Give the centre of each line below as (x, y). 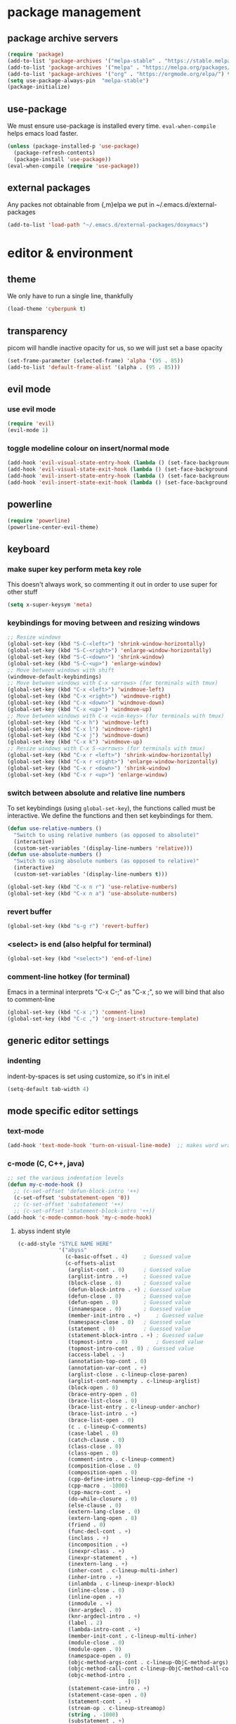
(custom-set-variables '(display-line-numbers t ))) (91, 874)
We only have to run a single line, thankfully (70, 296)
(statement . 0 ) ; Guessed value (129, 1329)
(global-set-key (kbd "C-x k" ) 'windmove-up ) (75, 742)
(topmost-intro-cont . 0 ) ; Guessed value (131, 1348)
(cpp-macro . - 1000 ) (98, 1486)
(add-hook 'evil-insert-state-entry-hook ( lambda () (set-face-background (119, 476)
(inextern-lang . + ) (98, 1564)
